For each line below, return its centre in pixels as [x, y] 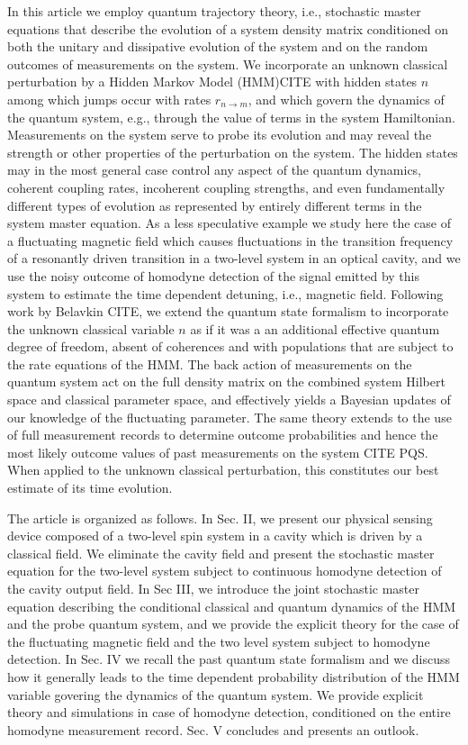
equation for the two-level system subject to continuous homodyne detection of [225, 571]
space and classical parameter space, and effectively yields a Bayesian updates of [229, 400]
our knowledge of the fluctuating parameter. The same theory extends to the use [229, 417]
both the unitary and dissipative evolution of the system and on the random [218, 46]
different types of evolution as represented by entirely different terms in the [215, 205]
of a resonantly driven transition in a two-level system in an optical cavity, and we [234, 258]
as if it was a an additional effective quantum [315, 328]
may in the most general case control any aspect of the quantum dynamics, [215, 170]
